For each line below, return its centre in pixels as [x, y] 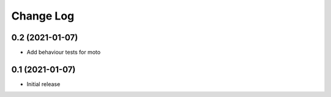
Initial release [44, 84]
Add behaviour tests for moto [64, 52]
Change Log [43, 16]
